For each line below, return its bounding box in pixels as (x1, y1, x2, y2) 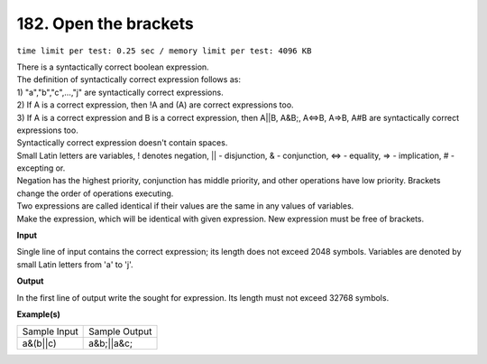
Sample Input (22, 325, 78, 338)
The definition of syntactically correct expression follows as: (16, 74, 241, 85)
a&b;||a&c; (88, 337, 133, 350)
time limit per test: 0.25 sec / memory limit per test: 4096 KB (16, 45, 312, 56)
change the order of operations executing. (16, 188, 174, 199)
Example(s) (16, 308, 60, 320)
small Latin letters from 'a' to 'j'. (16, 258, 133, 270)
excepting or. (16, 163, 66, 173)
